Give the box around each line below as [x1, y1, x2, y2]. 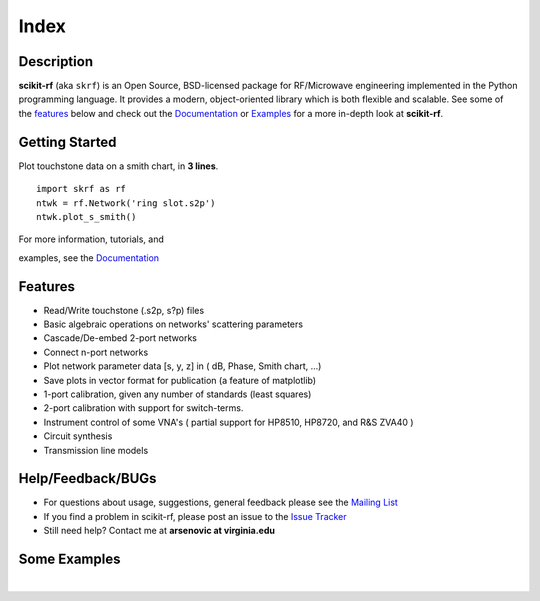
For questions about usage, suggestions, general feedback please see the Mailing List [43, 496, 399, 509]
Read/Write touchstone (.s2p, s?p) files [43, 304, 205, 316]
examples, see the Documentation [18, 251, 160, 264]
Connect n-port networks [43, 346, 149, 358]
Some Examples [18, 551, 121, 568]
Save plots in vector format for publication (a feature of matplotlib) [43, 374, 317, 386]
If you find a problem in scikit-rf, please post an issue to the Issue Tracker [43, 510, 347, 522]
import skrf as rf [36, 183, 127, 195]
